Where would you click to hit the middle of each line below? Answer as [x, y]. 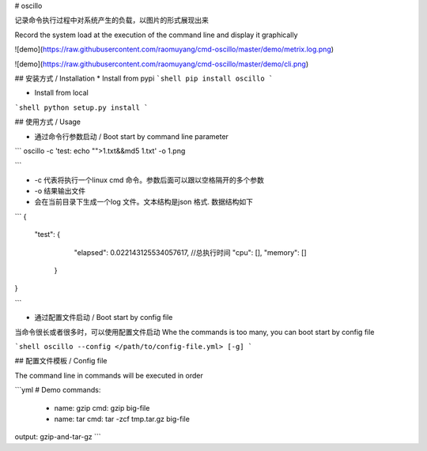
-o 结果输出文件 [60, 191]
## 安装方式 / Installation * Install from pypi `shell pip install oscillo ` [144, 78]
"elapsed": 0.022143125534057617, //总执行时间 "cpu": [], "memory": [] [191, 252]
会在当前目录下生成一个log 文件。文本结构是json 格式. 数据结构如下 [144, 202]
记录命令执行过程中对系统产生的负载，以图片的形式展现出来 [111, 21]
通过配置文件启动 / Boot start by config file [104, 318]
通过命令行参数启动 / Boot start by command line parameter [132, 136]
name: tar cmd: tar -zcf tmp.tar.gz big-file [122, 419]
